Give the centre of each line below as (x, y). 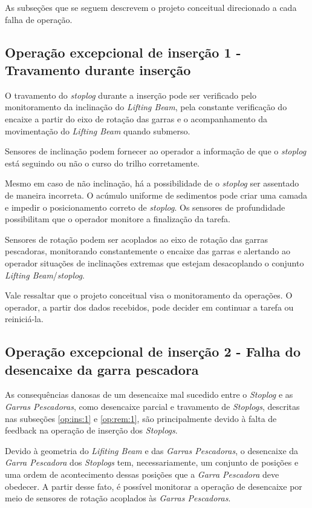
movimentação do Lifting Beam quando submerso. (98, 130)
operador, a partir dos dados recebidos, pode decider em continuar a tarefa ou (149, 307)
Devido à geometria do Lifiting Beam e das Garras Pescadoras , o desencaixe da (152, 450)
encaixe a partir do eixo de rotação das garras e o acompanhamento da (136, 118)
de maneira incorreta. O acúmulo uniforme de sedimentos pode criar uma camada (156, 195)
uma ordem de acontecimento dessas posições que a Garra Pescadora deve (142, 474)
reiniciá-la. (24, 319)
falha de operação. (39, 19)
